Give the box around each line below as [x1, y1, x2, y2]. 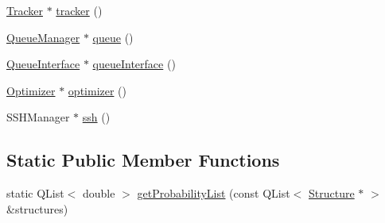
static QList [6, 185, 64, 202]
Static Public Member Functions [6, 148, 280, 172]
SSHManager [6, 109, 70, 125]
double [83, 185, 115, 202]
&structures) [6, 200, 68, 217]
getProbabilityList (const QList [137, 185, 290, 202]
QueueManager [6, 29, 80, 45]
